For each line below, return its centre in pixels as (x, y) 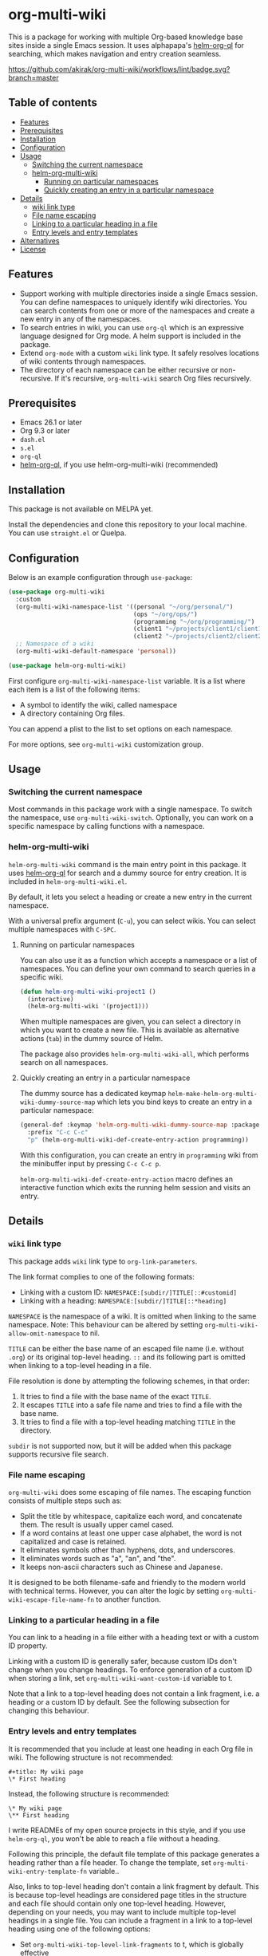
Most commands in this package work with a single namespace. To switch (130, 809)
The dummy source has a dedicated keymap (93, 1094)
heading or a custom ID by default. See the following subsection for (119, 1702)
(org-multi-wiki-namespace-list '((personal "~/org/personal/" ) (124, 607)
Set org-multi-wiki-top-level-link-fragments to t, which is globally (132, 1944)
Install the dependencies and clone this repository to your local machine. (128, 525)
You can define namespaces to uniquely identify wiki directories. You (133, 302)
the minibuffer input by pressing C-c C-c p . (91, 1163)
